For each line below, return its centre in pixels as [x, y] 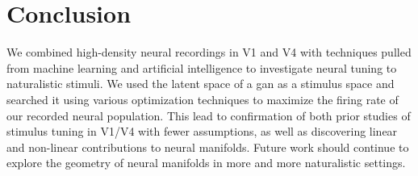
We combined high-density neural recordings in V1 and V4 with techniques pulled [209, 52]
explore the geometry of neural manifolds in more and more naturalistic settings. [206, 163]
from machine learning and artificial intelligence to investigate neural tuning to [202, 67]
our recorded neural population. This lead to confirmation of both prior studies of [209, 115]
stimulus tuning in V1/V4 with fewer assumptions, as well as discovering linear [202, 131]
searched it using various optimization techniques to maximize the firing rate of [203, 99]
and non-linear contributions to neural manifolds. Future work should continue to [208, 147]
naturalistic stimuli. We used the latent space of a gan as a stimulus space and [201, 84]
